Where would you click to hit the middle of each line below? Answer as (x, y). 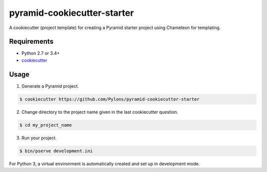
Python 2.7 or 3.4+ (41, 53)
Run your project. (39, 138)
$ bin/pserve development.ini (56, 151)
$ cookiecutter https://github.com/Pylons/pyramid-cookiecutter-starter (110, 99)
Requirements (31, 42)
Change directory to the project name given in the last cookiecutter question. (100, 112)
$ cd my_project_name (46, 125)
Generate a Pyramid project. (50, 86)
